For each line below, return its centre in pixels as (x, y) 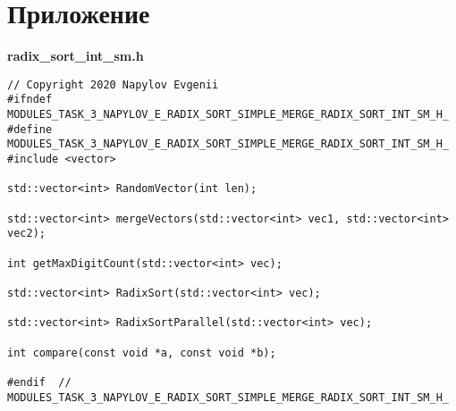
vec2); (26, 234)
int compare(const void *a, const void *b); (142, 352)
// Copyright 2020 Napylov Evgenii (113, 84)
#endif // (39, 382)
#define (30, 129)
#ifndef (30, 100)
